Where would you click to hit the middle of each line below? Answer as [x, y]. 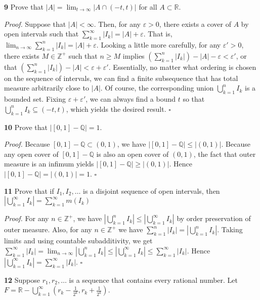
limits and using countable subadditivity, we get [78, 241]
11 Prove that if [29, 190]
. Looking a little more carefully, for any [159, 44]
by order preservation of [214, 218]
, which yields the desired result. [116, 109]
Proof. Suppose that [35, 24]
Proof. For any [27, 218]
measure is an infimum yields [49, 164]
